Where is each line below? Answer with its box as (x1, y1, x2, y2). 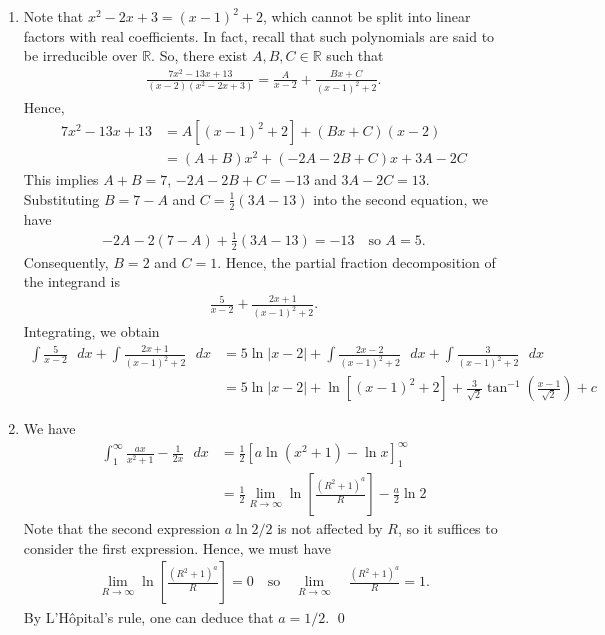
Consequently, (23, 251, 109, 272)
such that (326, 45, 384, 66)
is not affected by (277, 518, 383, 539)
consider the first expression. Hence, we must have (23, 537, 332, 558)
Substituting (23, 188, 100, 209)
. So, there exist (151, 45, 248, 66)
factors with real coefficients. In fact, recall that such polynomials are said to (23, 25, 495, 46)
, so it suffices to (397, 518, 498, 539)
